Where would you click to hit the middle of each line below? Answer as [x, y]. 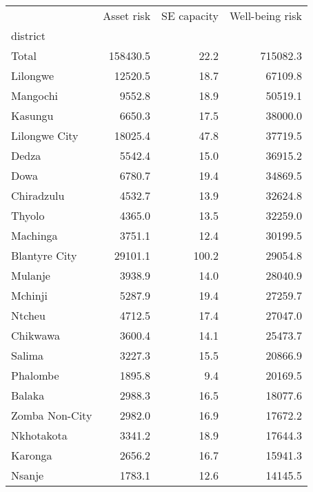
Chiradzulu [38, 195]
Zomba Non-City [52, 415]
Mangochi [35, 95]
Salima [28, 355]
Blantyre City [44, 255]
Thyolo [28, 215]
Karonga [32, 455]
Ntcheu [28, 315]
